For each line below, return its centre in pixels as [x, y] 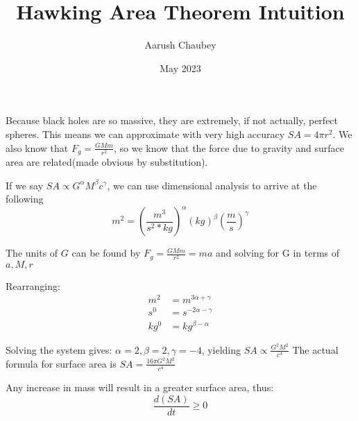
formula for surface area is [61, 363]
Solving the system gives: [59, 349]
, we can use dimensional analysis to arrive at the [212, 185]
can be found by [106, 253]
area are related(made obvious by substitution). [107, 161]
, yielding [221, 349]
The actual [315, 349]
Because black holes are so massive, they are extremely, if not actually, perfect [172, 120]
